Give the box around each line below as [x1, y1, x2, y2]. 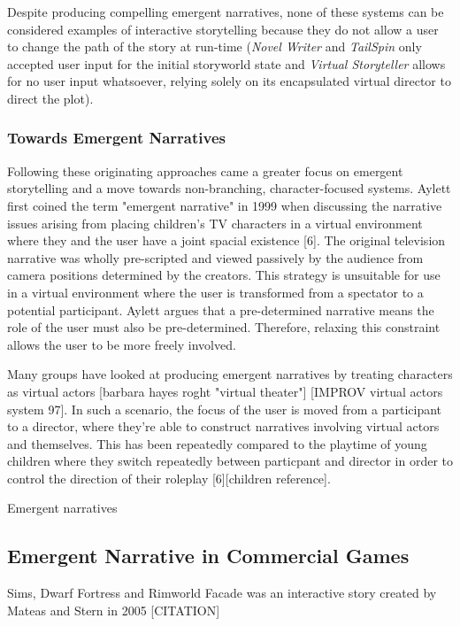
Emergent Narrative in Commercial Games [7, 542, 410, 569]
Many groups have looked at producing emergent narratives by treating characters [7, 365, 453, 383]
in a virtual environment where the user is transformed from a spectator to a [7, 282, 424, 301]
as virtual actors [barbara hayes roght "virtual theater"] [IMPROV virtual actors [7, 382, 443, 400]
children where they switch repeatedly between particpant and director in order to [7, 452, 454, 470]
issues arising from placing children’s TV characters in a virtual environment [7, 213, 423, 232]
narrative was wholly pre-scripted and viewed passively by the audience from [7, 248, 424, 267]
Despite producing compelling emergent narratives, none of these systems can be [7, 3, 444, 20]
